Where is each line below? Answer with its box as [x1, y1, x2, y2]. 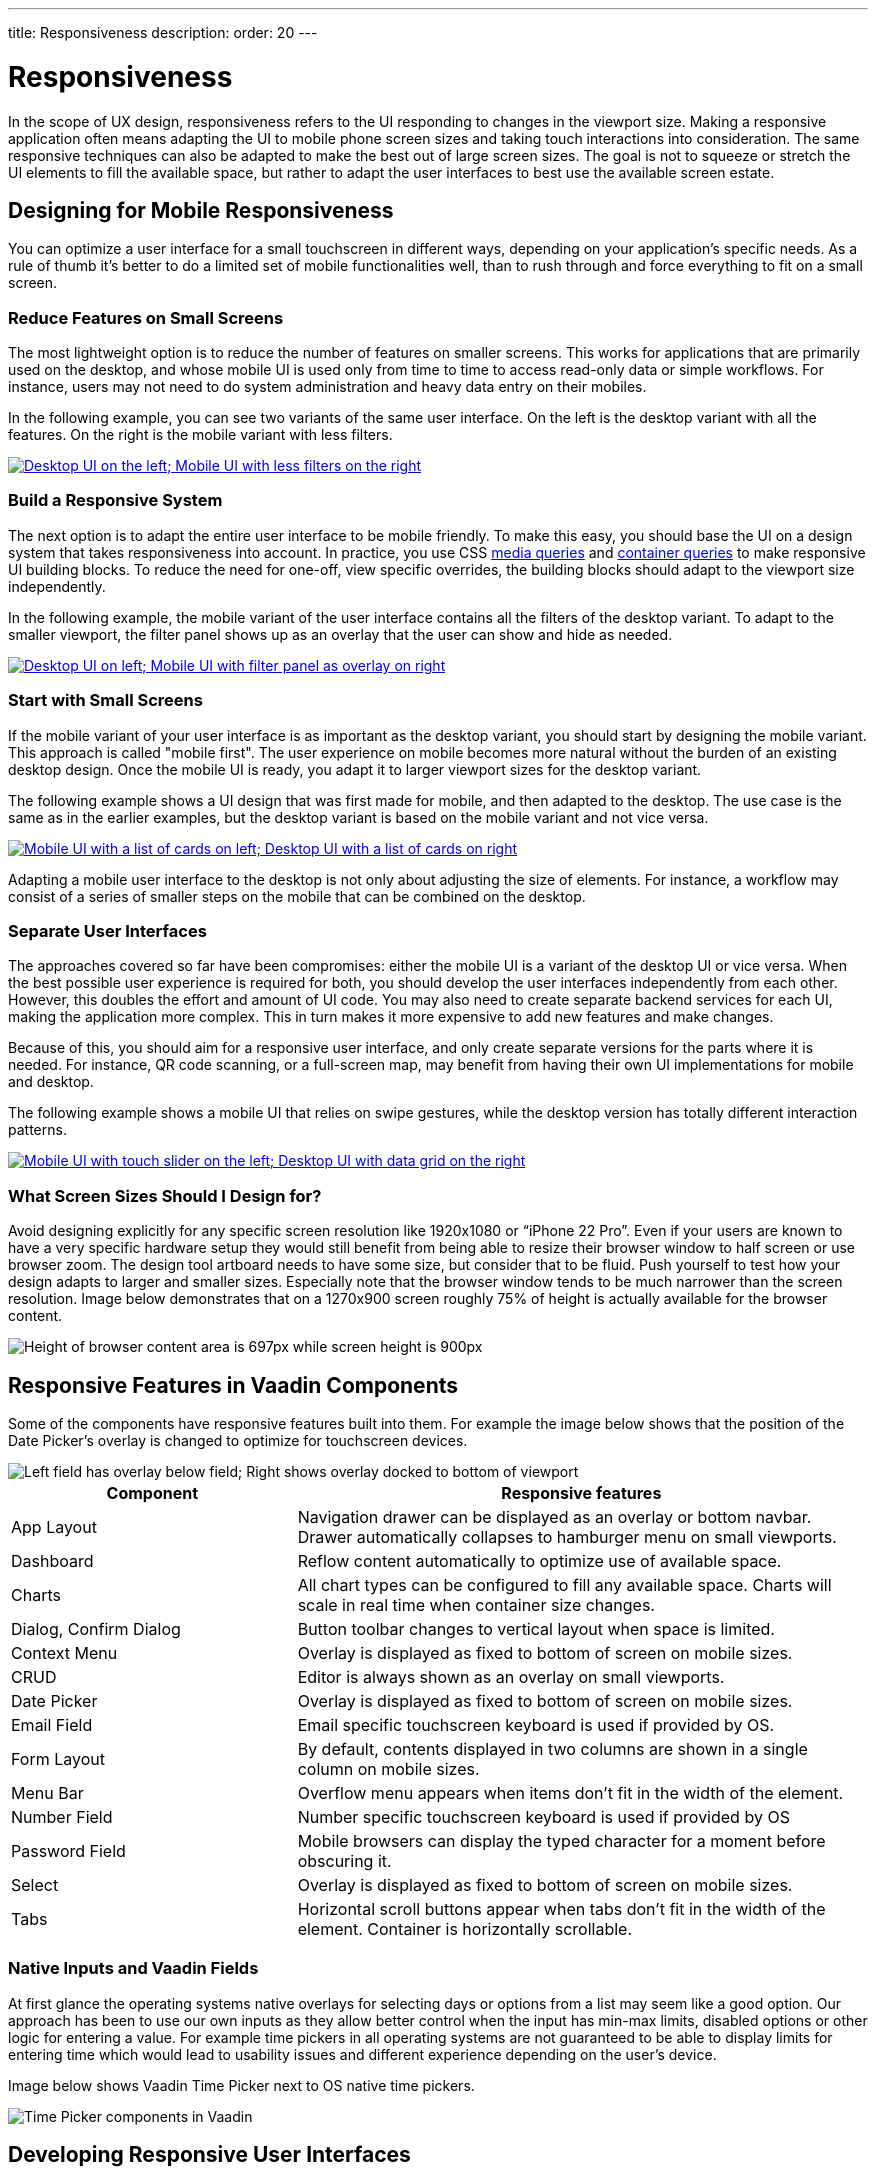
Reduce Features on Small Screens [8, 307, 284, 328]
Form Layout [11, 1748, 105, 1769]
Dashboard [11, 1550, 94, 1571]
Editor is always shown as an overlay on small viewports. [297, 1666, 725, 1687]
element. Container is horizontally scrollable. [297, 1918, 633, 1939]
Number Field [11, 1806, 113, 1827]
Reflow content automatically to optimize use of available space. [297, 1550, 782, 1571]
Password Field [11, 1840, 126, 1861]
